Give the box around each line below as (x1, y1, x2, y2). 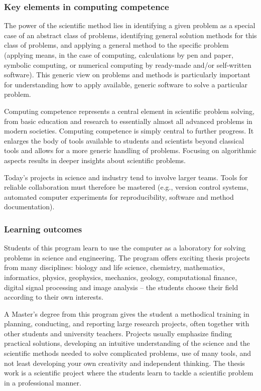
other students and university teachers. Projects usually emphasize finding (4, 328, 232, 338)
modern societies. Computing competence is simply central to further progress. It (4, 125, 254, 136)
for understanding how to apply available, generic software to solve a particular (4, 79, 248, 89)
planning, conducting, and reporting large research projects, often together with (4, 318, 249, 329)
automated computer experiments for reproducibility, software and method (4, 191, 234, 202)
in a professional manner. (4, 377, 81, 387)
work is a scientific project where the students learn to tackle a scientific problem (4, 367, 253, 378)
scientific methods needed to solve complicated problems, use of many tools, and (4, 348, 251, 358)
